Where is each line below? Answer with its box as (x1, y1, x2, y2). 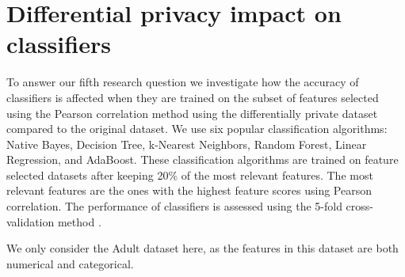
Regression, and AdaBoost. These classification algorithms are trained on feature (6, 151, 399, 168)
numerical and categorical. (6, 255, 134, 271)
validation (6, 213, 55, 230)
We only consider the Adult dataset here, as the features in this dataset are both (6, 240, 399, 256)
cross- (346, 198, 374, 214)
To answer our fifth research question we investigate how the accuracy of (6, 74, 359, 90)
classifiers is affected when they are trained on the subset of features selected (6, 89, 379, 105)
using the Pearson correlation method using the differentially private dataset (6, 104, 378, 121)
